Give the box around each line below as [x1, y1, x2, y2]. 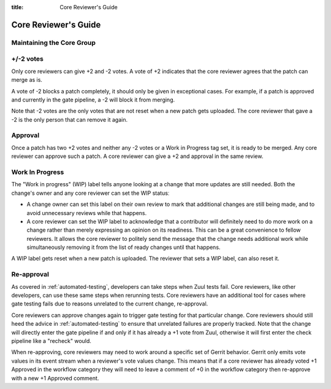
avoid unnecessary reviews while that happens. [26, 209, 147, 216]
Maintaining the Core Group [11, 38, 96, 47]
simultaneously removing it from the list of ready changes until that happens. [26, 243, 221, 251]
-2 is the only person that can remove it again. [11, 116, 128, 123]
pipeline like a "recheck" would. [11, 337, 92, 344]
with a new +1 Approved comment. [11, 374, 99, 382]
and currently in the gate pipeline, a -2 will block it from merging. [11, 96, 175, 103]
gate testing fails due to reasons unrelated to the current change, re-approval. [11, 300, 208, 307]
